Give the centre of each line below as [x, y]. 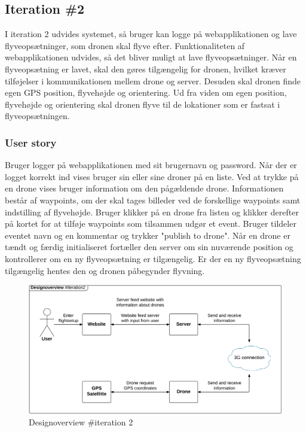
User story [31, 142]
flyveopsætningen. [37, 116]
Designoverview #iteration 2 [81, 422]
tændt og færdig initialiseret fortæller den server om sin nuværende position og [149, 247]
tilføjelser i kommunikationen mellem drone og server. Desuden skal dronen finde [153, 80]
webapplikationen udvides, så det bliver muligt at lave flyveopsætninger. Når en [151, 57]
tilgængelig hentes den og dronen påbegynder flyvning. [105, 270]
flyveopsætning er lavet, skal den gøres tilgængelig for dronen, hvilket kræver [146, 69]
